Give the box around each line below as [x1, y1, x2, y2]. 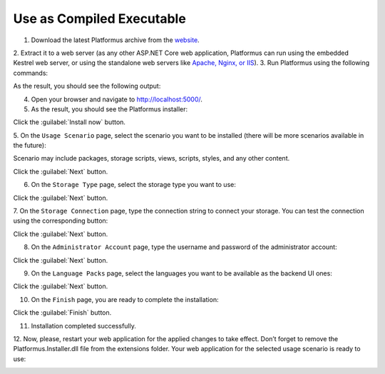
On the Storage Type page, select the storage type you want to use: [31, 181, 237, 189]
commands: [13, 69, 48, 77]
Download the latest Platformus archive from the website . [31, 36, 200, 44]
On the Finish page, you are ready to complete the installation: [31, 295, 219, 303]
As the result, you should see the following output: [13, 82, 161, 91]
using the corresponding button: [13, 216, 108, 225]
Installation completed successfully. [31, 321, 137, 330]
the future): [13, 141, 46, 150]
